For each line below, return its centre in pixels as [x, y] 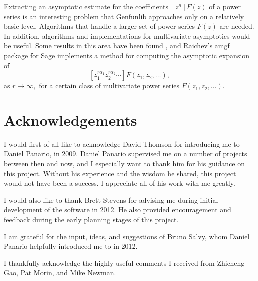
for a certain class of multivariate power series [109, 86]
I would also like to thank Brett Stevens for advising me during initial [111, 200]
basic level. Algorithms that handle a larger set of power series [100, 26]
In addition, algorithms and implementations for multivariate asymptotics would [127, 36]
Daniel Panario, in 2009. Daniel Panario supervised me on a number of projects [126, 154]
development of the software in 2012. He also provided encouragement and [118, 210]
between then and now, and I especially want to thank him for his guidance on [125, 164]
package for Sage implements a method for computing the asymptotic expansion [127, 55]
